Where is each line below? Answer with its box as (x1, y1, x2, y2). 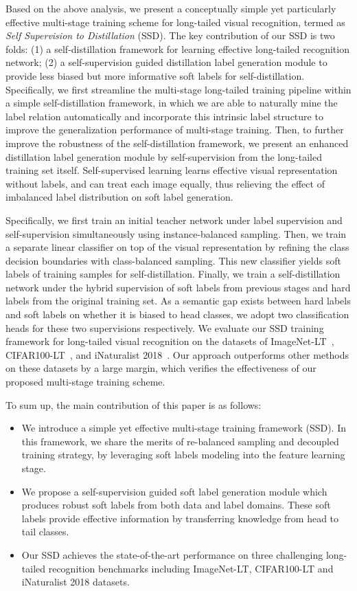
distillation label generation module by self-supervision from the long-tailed (5, 149, 322, 164)
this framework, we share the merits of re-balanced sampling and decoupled (21, 434, 339, 448)
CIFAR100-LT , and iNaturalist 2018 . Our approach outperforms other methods (5, 347, 349, 361)
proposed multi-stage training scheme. (5, 375, 165, 389)
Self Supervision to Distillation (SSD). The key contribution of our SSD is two (5, 28, 335, 43)
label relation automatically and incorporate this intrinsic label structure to (5, 109, 323, 123)
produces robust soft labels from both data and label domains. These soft (21, 498, 331, 512)
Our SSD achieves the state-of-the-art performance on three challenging (21, 547, 323, 561)
